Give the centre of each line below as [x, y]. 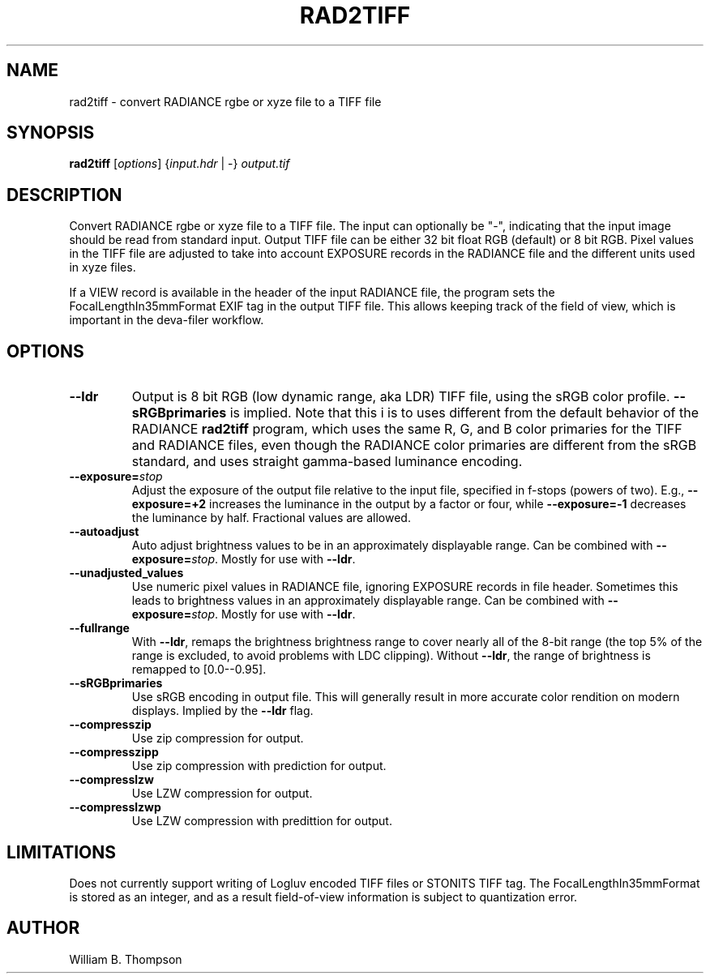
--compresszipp [114, 752]
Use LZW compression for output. [222, 794]
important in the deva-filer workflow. [167, 320]
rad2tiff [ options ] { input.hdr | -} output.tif [180, 164]
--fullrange [99, 628]
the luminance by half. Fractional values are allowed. [271, 518]
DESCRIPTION [64, 195]
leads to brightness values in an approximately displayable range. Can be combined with [368, 601]
